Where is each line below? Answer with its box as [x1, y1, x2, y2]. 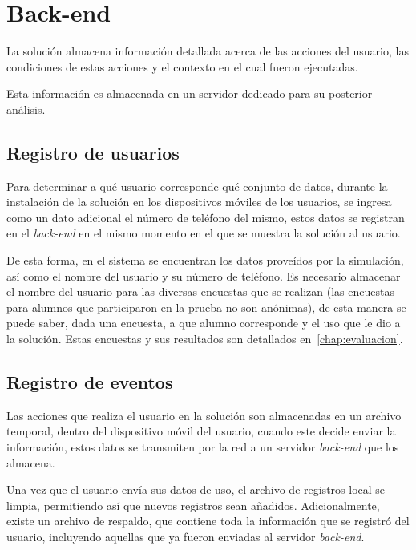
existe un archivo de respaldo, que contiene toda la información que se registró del [6, 512, 410, 529]
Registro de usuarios [6, 140, 180, 164]
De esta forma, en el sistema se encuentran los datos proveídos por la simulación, [6, 252, 404, 269]
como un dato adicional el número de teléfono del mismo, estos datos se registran [6, 208, 405, 225]
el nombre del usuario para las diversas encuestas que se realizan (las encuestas [6, 283, 394, 300]
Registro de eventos [6, 370, 173, 394]
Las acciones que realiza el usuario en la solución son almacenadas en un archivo [6, 406, 402, 423]
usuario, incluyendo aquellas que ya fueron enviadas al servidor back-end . [6, 528, 365, 544]
